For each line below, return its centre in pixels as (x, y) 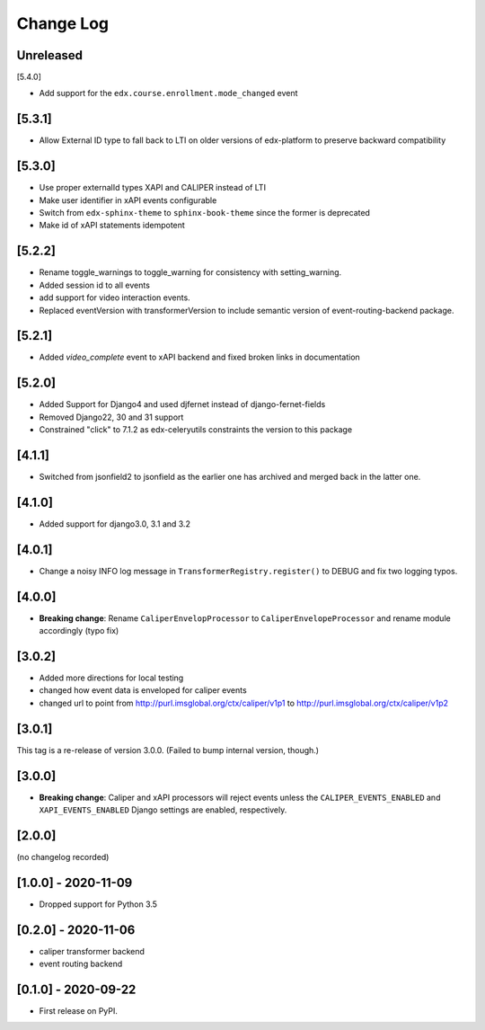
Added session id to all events (94, 285)
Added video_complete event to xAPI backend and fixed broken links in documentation (200, 357)
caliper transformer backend (92, 951)
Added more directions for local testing (111, 678)
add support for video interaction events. (115, 297)
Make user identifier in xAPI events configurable (128, 200)
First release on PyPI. (79, 1011)
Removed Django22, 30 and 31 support (111, 417)
